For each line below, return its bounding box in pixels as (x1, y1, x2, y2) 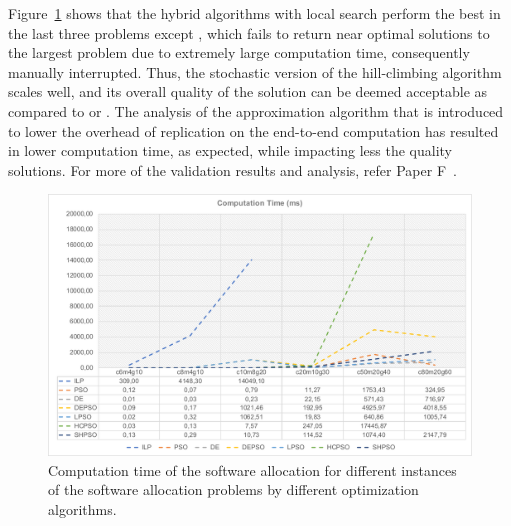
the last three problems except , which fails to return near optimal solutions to (8, 22, 490, 43)
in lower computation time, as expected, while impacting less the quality (8, 140, 452, 161)
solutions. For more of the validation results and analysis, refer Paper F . (8, 159, 457, 180)
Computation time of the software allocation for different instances (48, 459, 457, 480)
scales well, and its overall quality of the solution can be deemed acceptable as (8, 81, 488, 102)
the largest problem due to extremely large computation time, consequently (8, 42, 470, 63)
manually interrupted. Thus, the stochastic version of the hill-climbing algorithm (8, 61, 502, 82)
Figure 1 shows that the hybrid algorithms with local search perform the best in (8, 3, 501, 23)
